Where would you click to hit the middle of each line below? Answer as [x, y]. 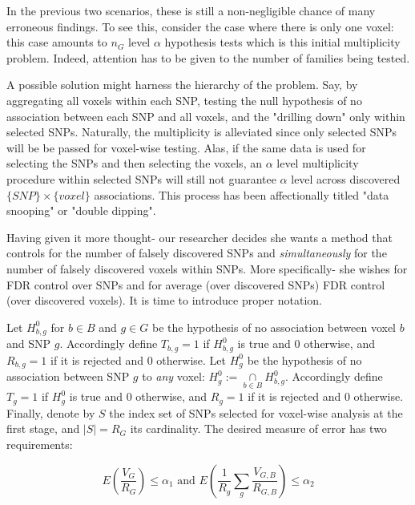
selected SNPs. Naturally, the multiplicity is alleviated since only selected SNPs [201, 132]
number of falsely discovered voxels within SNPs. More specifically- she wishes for [207, 268]
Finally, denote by [51, 412]
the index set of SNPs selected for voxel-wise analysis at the [256, 412]
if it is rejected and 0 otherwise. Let [138, 360]
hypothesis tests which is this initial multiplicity [282, 42]
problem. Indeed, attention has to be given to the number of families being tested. [208, 57]
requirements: [40, 444]
